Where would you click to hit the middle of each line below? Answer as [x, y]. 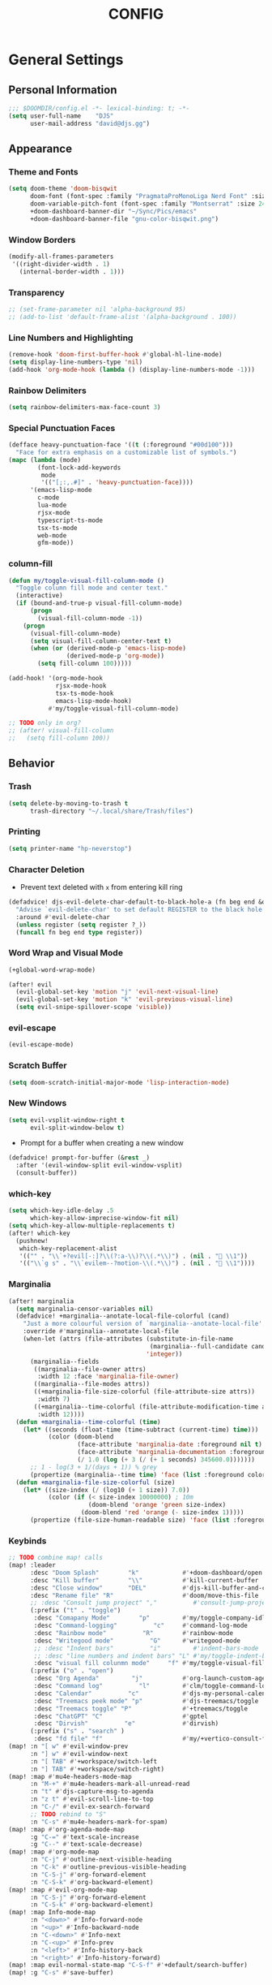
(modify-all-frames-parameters [61, 257]
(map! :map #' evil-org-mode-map [63, 1890]
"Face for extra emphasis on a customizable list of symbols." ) [126, 452]
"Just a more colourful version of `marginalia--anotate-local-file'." [146, 1324]
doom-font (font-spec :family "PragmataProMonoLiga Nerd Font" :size [149, 196]
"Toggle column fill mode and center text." [92, 588]
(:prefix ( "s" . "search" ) [77, 1731]
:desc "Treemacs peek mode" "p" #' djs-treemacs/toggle [146, 1701]
